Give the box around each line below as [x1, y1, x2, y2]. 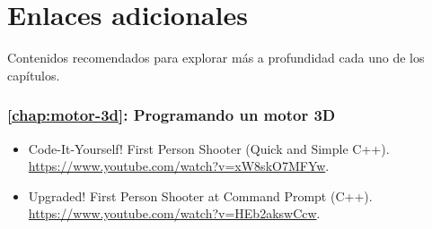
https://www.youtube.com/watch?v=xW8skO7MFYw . [28, 157, 330, 175]
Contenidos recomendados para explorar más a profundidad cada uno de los [7, 48, 425, 67]
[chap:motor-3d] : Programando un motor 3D [7, 104, 336, 126]
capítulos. [7, 65, 60, 84]
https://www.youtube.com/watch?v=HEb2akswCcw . [28, 204, 321, 223]
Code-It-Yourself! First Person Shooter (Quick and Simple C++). [28, 139, 390, 157]
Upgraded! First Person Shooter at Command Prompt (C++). [28, 186, 373, 205]
